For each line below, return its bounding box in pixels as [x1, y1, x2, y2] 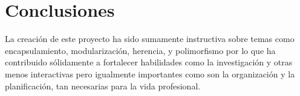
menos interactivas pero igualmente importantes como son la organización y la [5, 67, 295, 80]
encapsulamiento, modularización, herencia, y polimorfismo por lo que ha [5, 44, 276, 56]
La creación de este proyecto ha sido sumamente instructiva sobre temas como [5, 32, 295, 45]
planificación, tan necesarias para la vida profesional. [5, 79, 201, 92]
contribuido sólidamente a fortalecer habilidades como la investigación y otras [5, 56, 293, 68]
